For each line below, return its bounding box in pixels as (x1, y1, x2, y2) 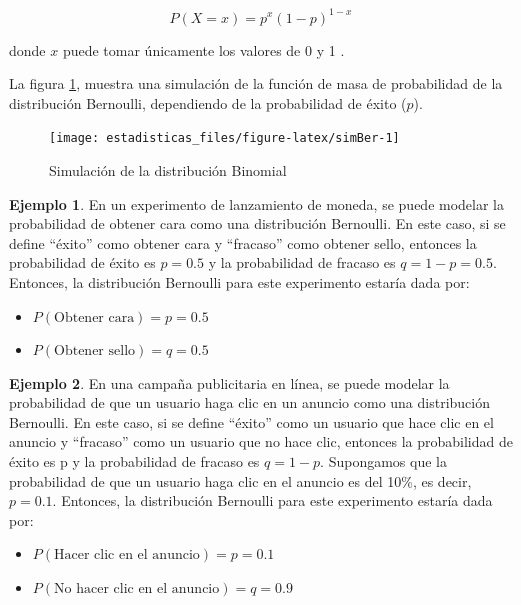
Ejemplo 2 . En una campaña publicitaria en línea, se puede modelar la (9, 372, 450, 393)
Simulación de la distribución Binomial (49, 159, 287, 180)
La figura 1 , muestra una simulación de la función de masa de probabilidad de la (9, 73, 503, 94)
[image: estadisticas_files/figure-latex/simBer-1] (49, 131, 400, 146)
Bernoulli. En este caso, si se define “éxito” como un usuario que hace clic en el (9, 411, 494, 432)
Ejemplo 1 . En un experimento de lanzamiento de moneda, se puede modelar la (9, 193, 505, 214)
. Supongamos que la (320, 451, 447, 472)
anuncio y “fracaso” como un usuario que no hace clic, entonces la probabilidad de (9, 431, 513, 452)
